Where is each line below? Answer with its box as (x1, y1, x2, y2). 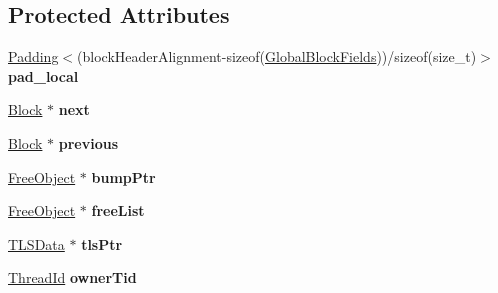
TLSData (8, 233, 65, 254)
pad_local (8, 65, 79, 86)
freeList (91, 200, 145, 221)
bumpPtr (91, 166, 156, 187)
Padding (8, 46, 59, 67)
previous (58, 132, 119, 153)
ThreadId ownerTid (8, 267, 137, 288)
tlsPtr (81, 233, 123, 254)
